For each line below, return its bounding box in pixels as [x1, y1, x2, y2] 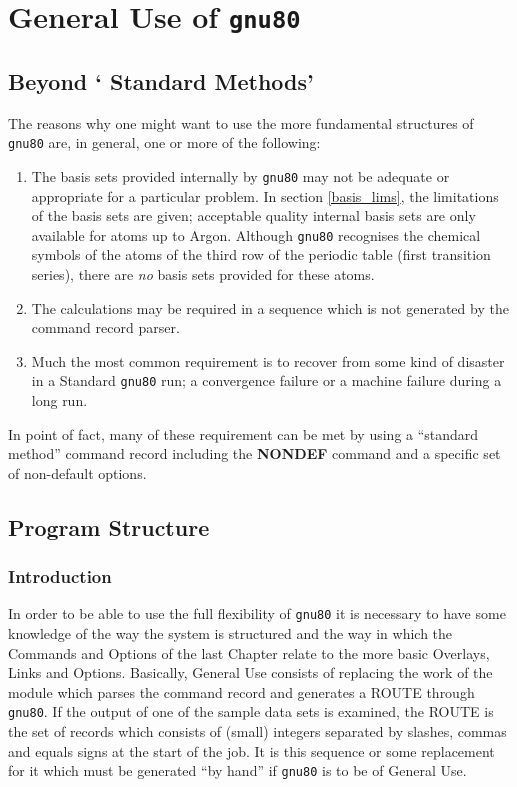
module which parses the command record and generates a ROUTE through [8, 681, 475, 702]
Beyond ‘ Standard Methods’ [8, 65, 314, 96]
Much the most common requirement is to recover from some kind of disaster [31, 350, 505, 371]
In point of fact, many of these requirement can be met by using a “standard [8, 423, 479, 444]
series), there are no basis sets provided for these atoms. [31, 264, 375, 285]
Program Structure [8, 511, 210, 542]
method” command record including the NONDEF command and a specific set [8, 443, 501, 464]
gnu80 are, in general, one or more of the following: [8, 132, 321, 153]
